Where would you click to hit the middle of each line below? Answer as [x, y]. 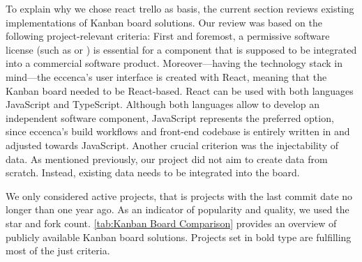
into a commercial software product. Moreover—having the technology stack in [174, 63]
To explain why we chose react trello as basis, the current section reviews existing [180, 8]
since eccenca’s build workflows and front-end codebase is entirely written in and [178, 131]
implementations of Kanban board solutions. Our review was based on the [164, 22]
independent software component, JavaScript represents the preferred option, [170, 117]
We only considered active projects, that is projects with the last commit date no [179, 195]
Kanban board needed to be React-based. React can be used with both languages [180, 90]
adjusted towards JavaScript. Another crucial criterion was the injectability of [172, 145]
